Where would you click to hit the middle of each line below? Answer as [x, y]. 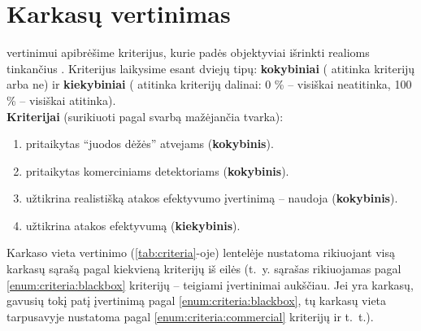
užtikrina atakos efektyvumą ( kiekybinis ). [133, 225]
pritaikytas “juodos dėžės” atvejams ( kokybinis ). [150, 144]
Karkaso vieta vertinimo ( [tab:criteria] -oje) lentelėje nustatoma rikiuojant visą [201, 253]
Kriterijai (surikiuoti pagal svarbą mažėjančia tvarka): [145, 116]
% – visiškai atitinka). [61, 100]
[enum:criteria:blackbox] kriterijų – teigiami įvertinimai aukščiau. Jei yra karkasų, [210, 284]
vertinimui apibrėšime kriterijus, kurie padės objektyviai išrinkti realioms [188, 52]
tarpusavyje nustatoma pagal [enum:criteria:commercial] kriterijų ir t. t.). [190, 316]
